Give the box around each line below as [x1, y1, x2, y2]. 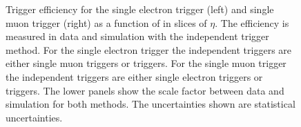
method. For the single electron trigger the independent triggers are [6, 42, 292, 57]
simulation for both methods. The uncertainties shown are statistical [6, 97, 295, 111]
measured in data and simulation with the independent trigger [6, 29, 269, 43]
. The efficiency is [215, 15, 289, 30]
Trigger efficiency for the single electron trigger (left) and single [6, 2, 274, 16]
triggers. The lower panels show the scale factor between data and [6, 83, 284, 97]
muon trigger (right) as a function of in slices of [6, 15, 207, 30]
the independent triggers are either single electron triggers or [6, 69, 263, 84]
